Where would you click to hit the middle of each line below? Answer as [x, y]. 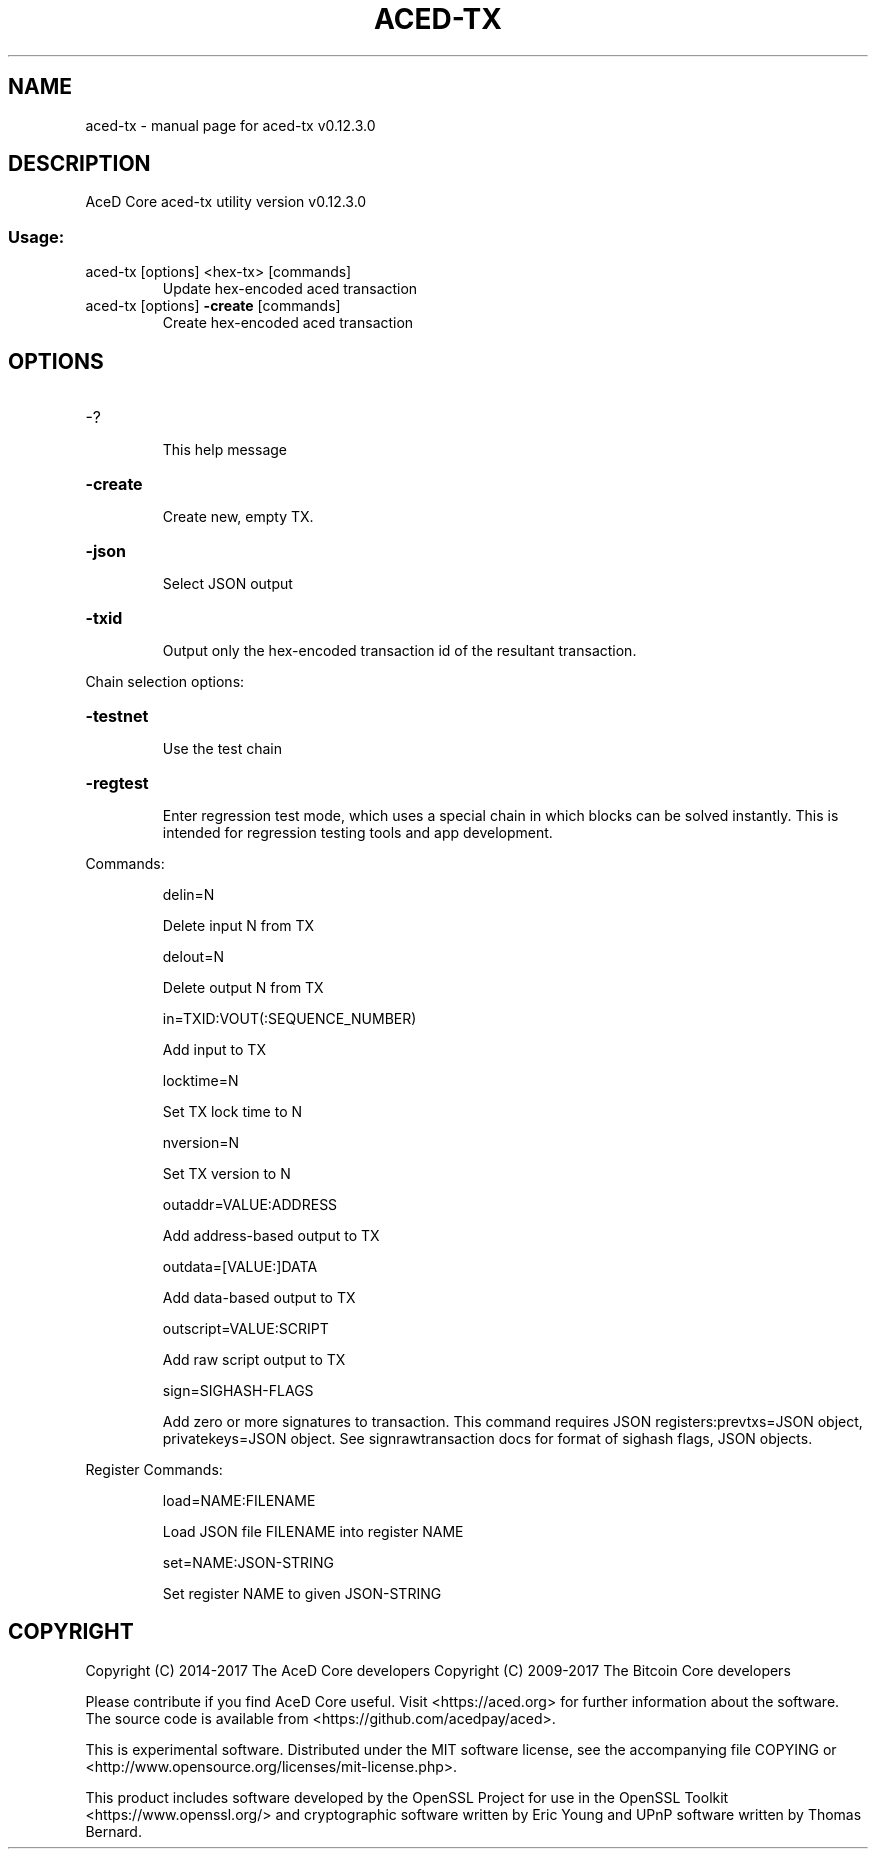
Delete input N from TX [238, 926]
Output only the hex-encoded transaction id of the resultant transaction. [399, 651]
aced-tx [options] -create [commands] [213, 306]
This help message [224, 450]
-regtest [117, 783]
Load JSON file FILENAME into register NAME [313, 1532]
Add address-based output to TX [271, 1236]
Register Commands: [154, 1470]
